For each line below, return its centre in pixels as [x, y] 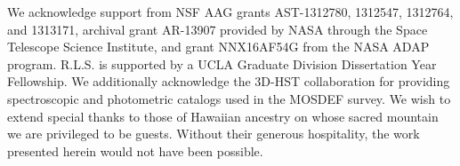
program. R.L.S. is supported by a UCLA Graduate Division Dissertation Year [222, 63]
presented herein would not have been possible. [135, 150]
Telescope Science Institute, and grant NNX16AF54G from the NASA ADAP [218, 47]
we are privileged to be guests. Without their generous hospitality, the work [214, 134]
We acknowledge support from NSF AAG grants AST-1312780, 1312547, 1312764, [230, 12]
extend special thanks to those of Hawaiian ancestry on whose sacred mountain [223, 116]
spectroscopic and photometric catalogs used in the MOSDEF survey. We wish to [229, 98]
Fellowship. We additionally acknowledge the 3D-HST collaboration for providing [229, 81]
